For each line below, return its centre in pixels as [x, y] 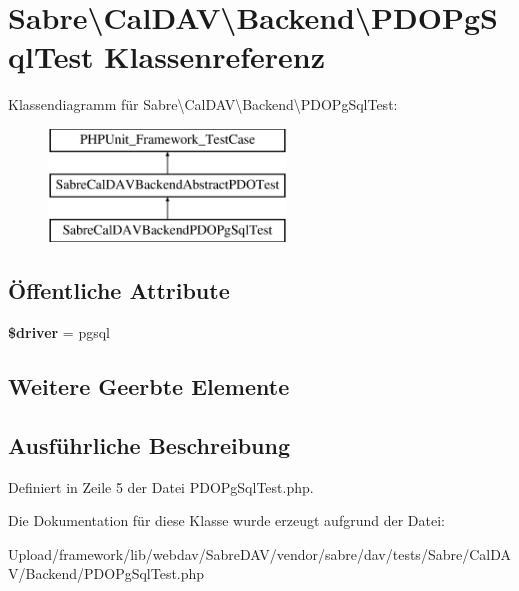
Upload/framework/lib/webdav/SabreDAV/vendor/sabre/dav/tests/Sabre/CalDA [259, 553]
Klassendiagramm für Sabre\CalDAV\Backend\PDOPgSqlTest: [203, 104]
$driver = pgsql [59, 332]
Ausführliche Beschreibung [149, 444]
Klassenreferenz [215, 56]
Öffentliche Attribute [119, 290]
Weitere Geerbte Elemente [149, 386]
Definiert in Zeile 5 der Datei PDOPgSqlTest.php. [161, 486]
